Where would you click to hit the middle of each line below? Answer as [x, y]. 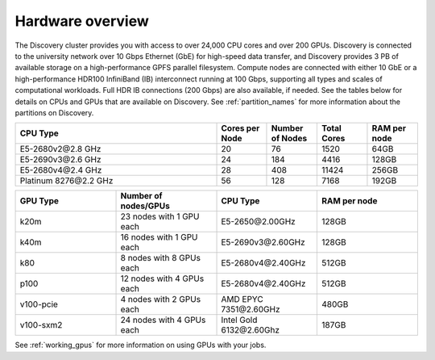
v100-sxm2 [41, 325]
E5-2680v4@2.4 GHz [61, 170]
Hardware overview [82, 21]
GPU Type [39, 201]
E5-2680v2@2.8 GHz [60, 149]
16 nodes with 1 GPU [159, 237]
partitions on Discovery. [54, 112]
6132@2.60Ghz [250, 330]
